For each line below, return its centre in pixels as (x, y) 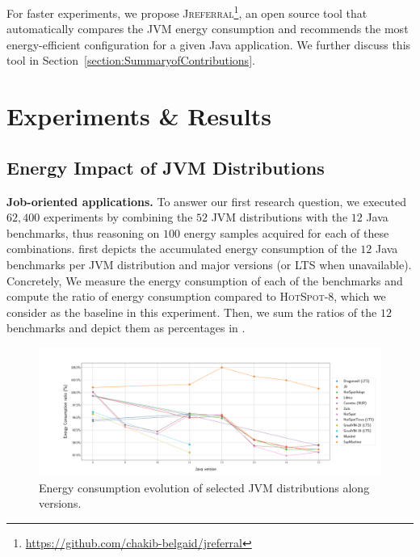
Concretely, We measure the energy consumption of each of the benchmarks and (205, 280)
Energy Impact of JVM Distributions (166, 167)
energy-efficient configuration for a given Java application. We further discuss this (209, 44)
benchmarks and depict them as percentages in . (126, 328)
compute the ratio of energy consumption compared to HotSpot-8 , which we (196, 296)
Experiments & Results (139, 116)
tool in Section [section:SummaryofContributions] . (131, 60)
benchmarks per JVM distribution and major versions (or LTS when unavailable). (209, 264)
